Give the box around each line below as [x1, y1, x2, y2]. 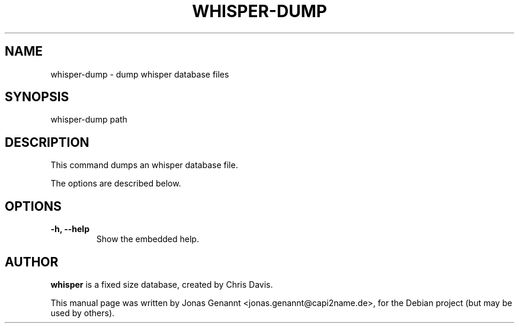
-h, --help [50, 224, 89, 234]
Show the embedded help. [96, 234, 199, 245]
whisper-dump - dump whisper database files [50, 69, 229, 79]
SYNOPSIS [5, 89, 69, 105]
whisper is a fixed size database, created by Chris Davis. [50, 279, 273, 290]
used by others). [50, 307, 115, 318]
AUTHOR [5, 254, 59, 269]
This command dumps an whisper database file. [50, 160, 238, 171]
